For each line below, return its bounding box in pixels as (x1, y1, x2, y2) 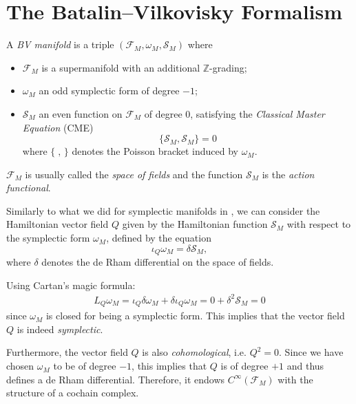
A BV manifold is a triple (6, 37, 114, 52)
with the (278, 372, 313, 386)
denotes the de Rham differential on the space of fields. (41, 255, 274, 269)
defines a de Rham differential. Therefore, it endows (6, 372, 225, 386)
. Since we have (279, 345, 344, 359)
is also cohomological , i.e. (142, 345, 247, 359)
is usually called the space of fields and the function (25, 167, 243, 181)
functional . (6, 180, 51, 195)
